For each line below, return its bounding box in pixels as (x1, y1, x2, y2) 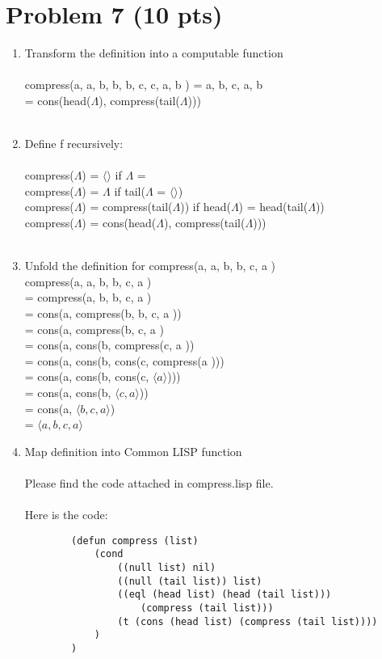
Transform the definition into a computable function (24, 44, 283, 61)
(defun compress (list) (71, 534, 199, 547)
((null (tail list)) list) (117, 575, 262, 587)
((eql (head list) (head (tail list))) (117, 589, 332, 601)
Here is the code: (24, 506, 108, 523)
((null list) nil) (117, 562, 216, 574)
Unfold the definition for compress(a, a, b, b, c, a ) (24, 257, 275, 274)
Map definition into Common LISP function (24, 442, 242, 459)
